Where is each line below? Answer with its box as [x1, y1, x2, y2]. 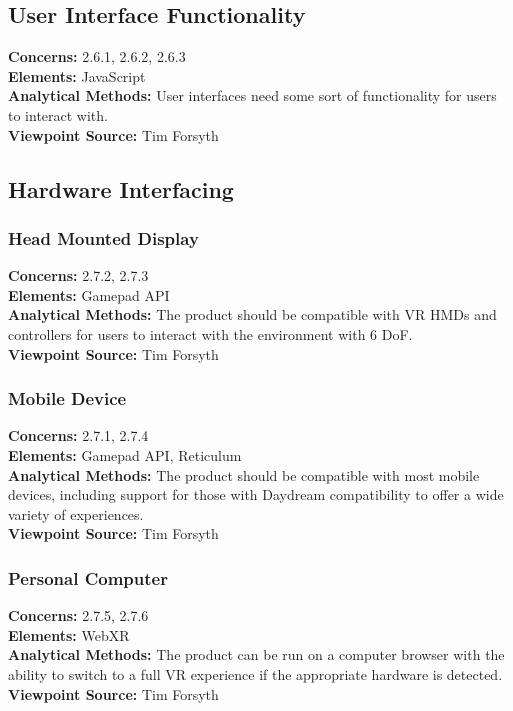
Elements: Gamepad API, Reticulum [8, 444, 242, 465]
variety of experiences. [8, 503, 144, 524]
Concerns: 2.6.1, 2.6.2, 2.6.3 [8, 46, 186, 67]
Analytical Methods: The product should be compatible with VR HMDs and [8, 304, 497, 325]
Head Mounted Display [8, 225, 199, 250]
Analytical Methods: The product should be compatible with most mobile [8, 464, 480, 485]
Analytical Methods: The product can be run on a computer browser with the [8, 644, 505, 665]
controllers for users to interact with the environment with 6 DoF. [8, 323, 413, 344]
